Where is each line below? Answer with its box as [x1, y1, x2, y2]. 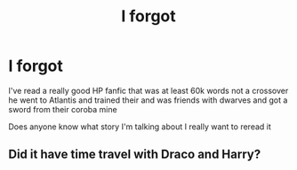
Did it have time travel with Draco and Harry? [8, 147, 261, 162]
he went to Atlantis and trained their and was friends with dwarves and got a [8, 95, 288, 105]
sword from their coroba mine [8, 104, 117, 114]
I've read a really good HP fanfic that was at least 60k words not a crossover [8, 85, 289, 96]
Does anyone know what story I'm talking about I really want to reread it [8, 121, 272, 132]
